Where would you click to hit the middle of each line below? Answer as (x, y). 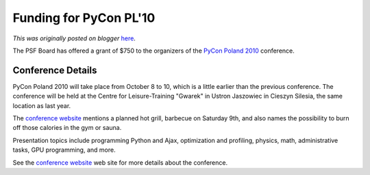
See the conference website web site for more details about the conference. (120, 162)
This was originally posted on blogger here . (74, 38)
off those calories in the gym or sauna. (67, 128)
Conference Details (55, 70)
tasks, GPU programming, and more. (64, 150)
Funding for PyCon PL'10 (84, 18)
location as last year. (42, 105)
